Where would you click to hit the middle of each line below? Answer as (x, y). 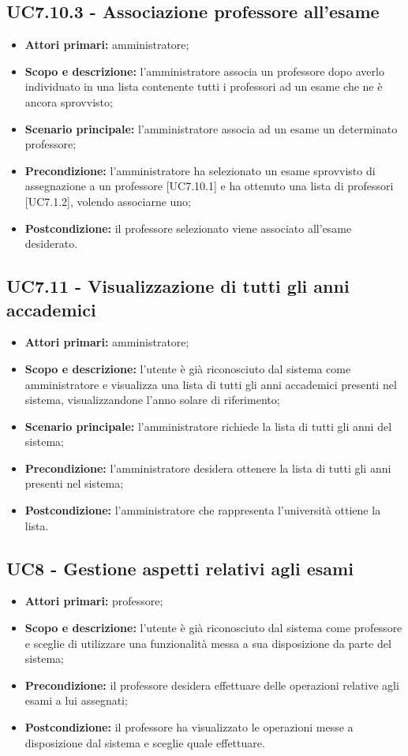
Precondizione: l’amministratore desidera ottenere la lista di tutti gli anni (208, 468)
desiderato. (51, 243)
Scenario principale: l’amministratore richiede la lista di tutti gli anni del (208, 426)
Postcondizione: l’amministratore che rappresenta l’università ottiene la (203, 510)
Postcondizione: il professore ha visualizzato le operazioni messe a (189, 727)
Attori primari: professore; (94, 601)
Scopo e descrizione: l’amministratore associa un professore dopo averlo (204, 71)
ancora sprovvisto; (69, 101)
